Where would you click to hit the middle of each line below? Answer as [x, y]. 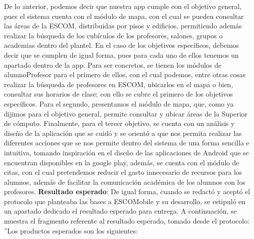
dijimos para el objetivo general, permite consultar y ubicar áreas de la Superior [126, 113]
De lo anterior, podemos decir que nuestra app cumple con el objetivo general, [123, 6]
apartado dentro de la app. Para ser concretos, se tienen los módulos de [113, 64]
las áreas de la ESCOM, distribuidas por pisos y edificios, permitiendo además [123, 26]
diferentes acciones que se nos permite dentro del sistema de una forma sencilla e [127, 143]
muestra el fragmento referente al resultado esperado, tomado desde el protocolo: [127, 221]
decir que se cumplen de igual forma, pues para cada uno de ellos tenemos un [122, 55]
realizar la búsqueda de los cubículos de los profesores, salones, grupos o [113, 35]
